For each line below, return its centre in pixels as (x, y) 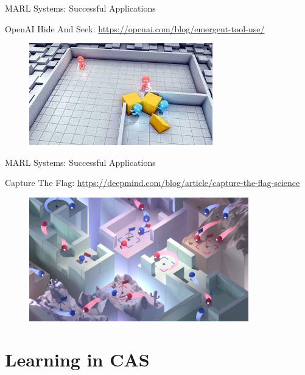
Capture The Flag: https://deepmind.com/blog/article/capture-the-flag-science (152, 183)
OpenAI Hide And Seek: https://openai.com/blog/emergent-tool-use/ (135, 28)
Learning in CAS (77, 359)
